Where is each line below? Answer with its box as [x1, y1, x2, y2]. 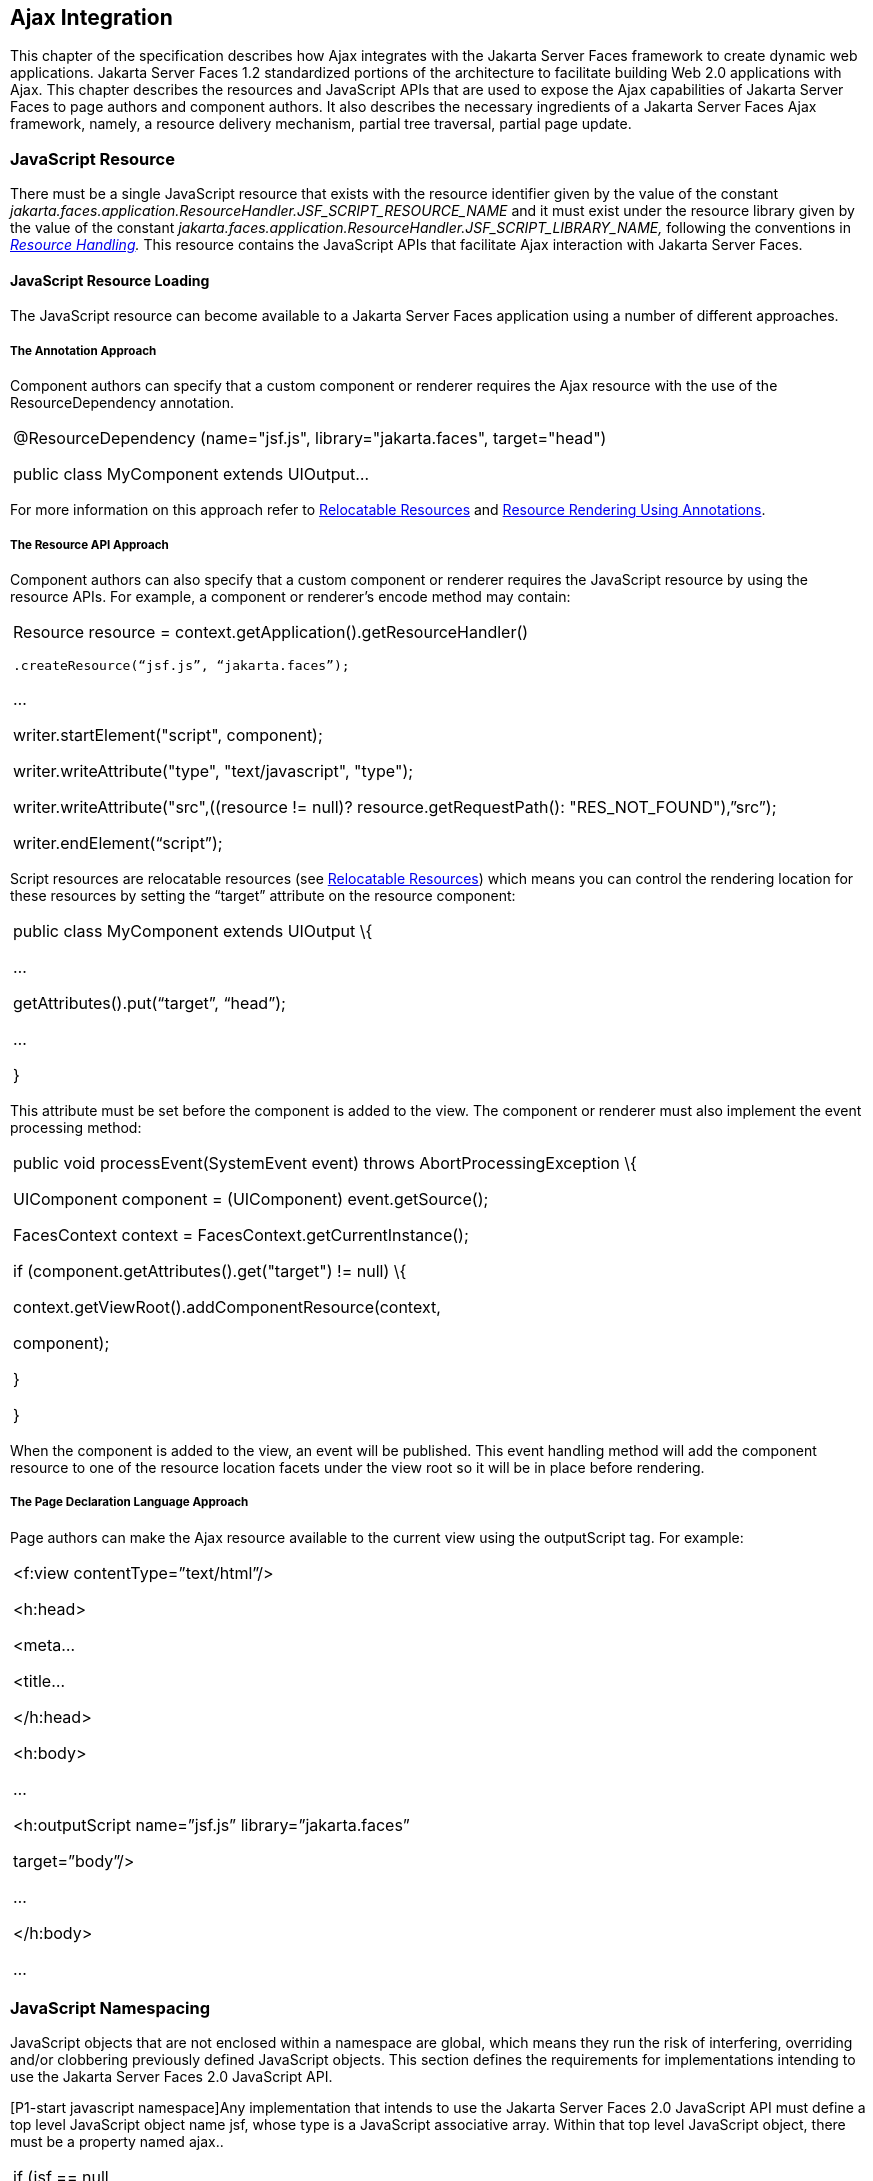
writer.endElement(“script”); [13, 832, 223, 853]
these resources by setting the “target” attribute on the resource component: [10, 886, 516, 904]
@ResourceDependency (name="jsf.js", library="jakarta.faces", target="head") [13, 428, 607, 449]
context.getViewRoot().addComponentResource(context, [13, 1296, 441, 1317]
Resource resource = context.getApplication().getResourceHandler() [13, 621, 529, 642]
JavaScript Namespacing [10, 1998, 210, 2019]
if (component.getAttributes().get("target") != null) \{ [13, 1260, 407, 1281]
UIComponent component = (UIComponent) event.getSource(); [13, 1188, 489, 1209]
